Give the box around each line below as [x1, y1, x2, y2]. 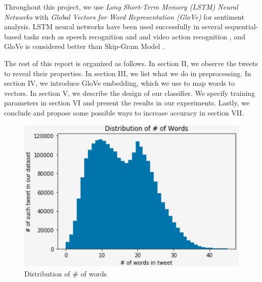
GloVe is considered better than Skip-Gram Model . [4, 41, 165, 51]
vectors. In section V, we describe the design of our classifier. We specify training [4, 87, 255, 98]
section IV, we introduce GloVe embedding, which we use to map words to [4, 78, 235, 88]
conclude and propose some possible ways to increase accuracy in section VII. [4, 107, 244, 118]
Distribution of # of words [24, 268, 107, 278]
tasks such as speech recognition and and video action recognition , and [23, 31, 245, 41]
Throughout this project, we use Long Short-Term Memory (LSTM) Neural [4, 2, 238, 12]
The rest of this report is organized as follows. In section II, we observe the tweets [4, 58, 258, 68]
